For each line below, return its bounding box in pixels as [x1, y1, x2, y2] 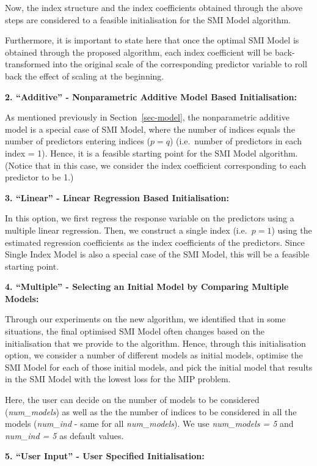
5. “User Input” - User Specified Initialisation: [5, 449, 205, 462]
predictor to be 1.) [5, 171, 74, 183]
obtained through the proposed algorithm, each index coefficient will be [5, 45, 272, 58]
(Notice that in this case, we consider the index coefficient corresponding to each [5, 158, 307, 171]
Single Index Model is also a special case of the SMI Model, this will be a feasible [5, 248, 310, 261]
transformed [5, 57, 50, 70]
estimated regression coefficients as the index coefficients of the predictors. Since [5, 235, 305, 248]
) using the [271, 223, 312, 236]
